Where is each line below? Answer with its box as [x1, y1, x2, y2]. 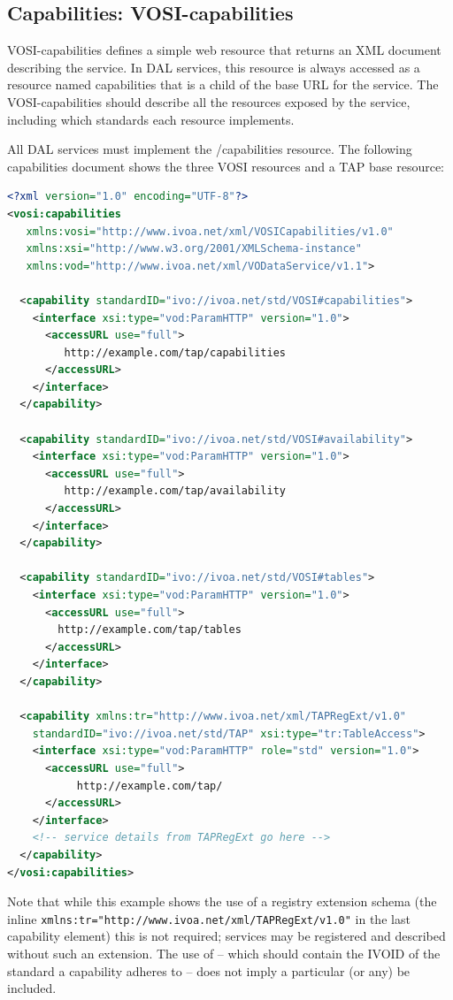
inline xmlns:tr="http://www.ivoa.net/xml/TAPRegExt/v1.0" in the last [7, 909, 411, 927]
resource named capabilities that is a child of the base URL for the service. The [7, 75, 439, 94]
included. [7, 979, 57, 997]
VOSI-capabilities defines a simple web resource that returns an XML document [7, 41, 441, 59]
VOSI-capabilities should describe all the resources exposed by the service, [7, 92, 411, 111]
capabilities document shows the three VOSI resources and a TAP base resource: [7, 156, 444, 175]
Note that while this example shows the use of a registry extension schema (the [7, 892, 437, 911]
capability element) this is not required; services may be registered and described [7, 927, 446, 945]
